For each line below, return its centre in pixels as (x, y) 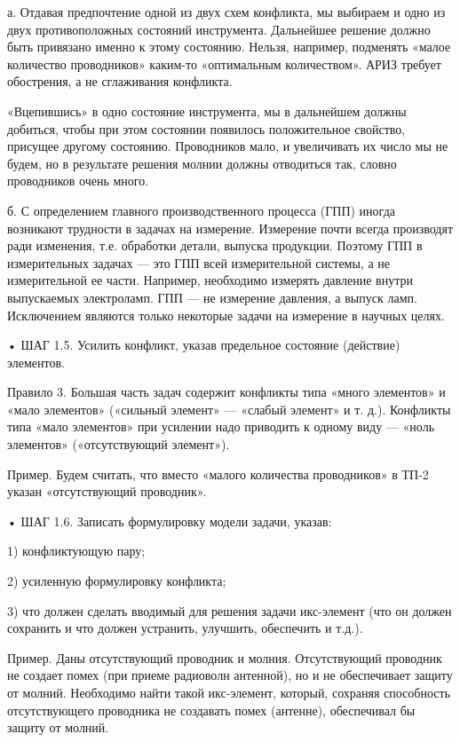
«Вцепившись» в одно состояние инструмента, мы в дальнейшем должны (207, 111)
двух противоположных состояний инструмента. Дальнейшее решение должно (219, 29)
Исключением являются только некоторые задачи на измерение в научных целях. (226, 315)
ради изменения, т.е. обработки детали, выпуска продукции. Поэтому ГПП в (215, 245)
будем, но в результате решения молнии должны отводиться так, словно (202, 163)
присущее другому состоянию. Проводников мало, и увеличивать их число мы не (228, 146)
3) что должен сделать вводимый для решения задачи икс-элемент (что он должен (230, 610)
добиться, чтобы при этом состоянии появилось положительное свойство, (206, 128)
